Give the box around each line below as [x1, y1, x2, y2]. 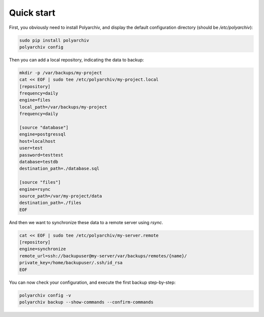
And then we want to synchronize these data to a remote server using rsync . [9, 219, 163, 225]
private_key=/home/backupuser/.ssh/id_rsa [19, 260, 123, 266]
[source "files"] [19, 180, 61, 185]
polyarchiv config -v [19, 293, 71, 298]
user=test [19, 145, 43, 151]
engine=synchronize [19, 246, 66, 252]
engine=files [19, 97, 51, 103]
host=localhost [19, 138, 56, 144]
